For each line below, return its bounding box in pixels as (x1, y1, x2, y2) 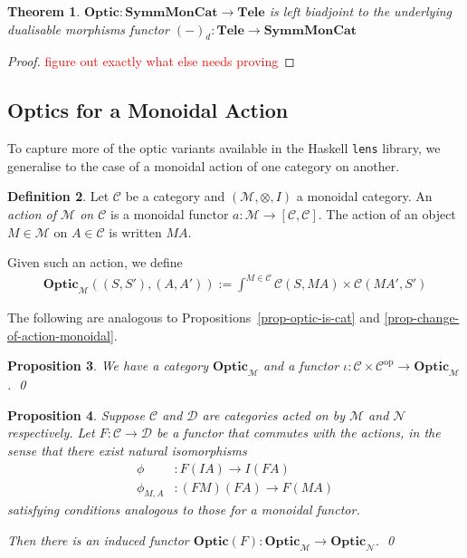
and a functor (262, 356, 339, 375)
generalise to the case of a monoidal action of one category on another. (7, 156, 400, 175)
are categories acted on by (202, 405, 345, 424)
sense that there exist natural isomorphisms (7, 440, 247, 459)
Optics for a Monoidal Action (7, 96, 289, 124)
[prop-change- (384, 308, 460, 327)
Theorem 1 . (7, 2, 81, 20)
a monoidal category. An (296, 187, 433, 206)
